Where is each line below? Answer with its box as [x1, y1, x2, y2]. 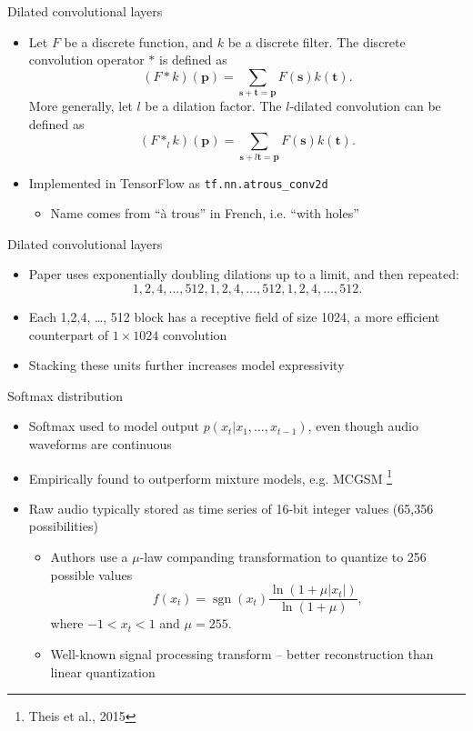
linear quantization [50, 662, 156, 681]
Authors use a [50, 547, 128, 566]
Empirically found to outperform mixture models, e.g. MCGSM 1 [28, 466, 392, 487]
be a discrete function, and [64, 32, 214, 51]
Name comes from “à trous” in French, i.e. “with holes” [50, 204, 359, 223]
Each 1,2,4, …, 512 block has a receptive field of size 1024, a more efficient [28, 307, 440, 326]
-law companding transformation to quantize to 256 [139, 547, 427, 566]
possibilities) [28, 516, 98, 536]
